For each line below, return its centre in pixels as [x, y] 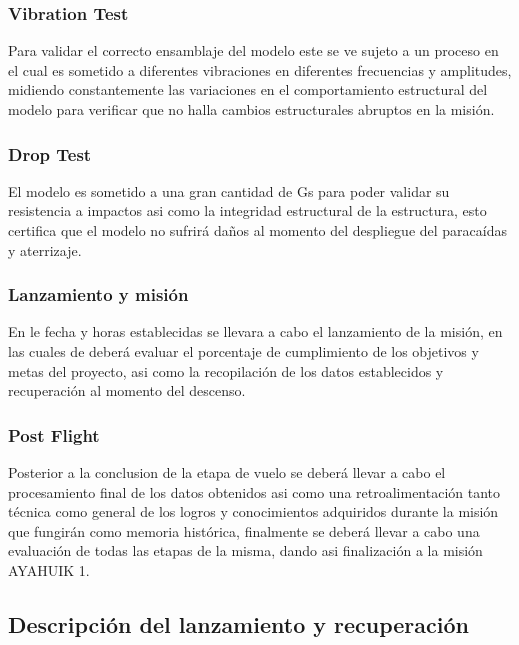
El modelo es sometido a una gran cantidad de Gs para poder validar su [229, 190]
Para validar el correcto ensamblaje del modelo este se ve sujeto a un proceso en [253, 50]
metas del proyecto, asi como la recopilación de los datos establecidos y [226, 370]
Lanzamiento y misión [98, 294]
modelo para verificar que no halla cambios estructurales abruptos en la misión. [251, 109]
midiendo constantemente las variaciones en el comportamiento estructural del [248, 89]
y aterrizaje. [45, 249]
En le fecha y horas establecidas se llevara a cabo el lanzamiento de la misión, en [255, 331]
